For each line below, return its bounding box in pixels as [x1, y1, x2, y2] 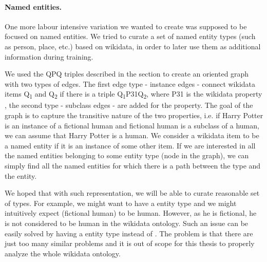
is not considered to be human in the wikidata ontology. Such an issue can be [5, 218, 249, 229]
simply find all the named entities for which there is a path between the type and [5, 160, 261, 171]
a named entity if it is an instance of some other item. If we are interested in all [5, 140, 256, 151]
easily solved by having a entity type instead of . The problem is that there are [5, 228, 253, 238]
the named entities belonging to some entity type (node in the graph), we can [5, 150, 249, 161]
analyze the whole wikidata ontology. [5, 248, 121, 258]
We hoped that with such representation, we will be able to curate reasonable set [5, 188, 260, 198]
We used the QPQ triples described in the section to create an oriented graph [5, 68, 249, 79]
